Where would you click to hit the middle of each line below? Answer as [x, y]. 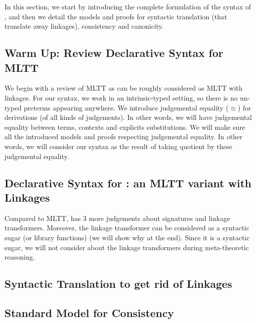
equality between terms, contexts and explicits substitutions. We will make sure [125, 127]
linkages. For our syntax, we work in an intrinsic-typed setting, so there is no [121, 97]
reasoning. [20, 257]
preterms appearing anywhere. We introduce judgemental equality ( [126, 107]
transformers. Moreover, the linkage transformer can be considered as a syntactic [127, 228]
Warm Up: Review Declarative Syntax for [114, 53]
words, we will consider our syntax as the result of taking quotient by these [118, 146]
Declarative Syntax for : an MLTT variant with [128, 183]
